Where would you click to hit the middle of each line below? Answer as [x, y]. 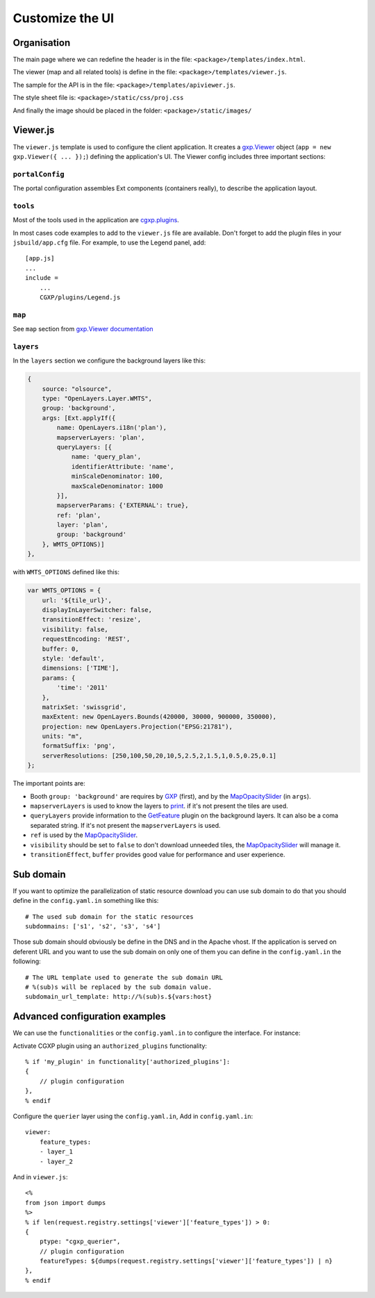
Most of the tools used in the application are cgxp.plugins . [96, 220]
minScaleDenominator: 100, [117, 476]
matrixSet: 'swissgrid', [84, 707]
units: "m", [62, 737]
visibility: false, [75, 629]
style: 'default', [73, 658]
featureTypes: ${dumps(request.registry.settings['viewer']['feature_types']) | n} [186, 1261]
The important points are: [49, 783]
